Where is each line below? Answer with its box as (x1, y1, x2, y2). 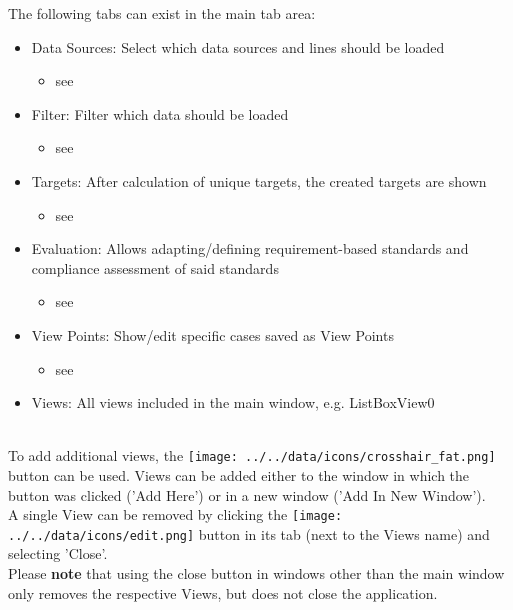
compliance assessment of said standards (31, 257, 279, 278)
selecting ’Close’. (8, 543, 108, 564)
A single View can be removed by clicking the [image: (8, 504, 343, 525)
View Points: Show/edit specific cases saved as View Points (31, 324, 394, 345)
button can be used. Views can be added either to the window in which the (8, 464, 470, 485)
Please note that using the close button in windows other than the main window (8, 563, 505, 584)
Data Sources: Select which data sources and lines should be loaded (31, 36, 445, 57)
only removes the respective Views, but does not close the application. (8, 582, 438, 603)
